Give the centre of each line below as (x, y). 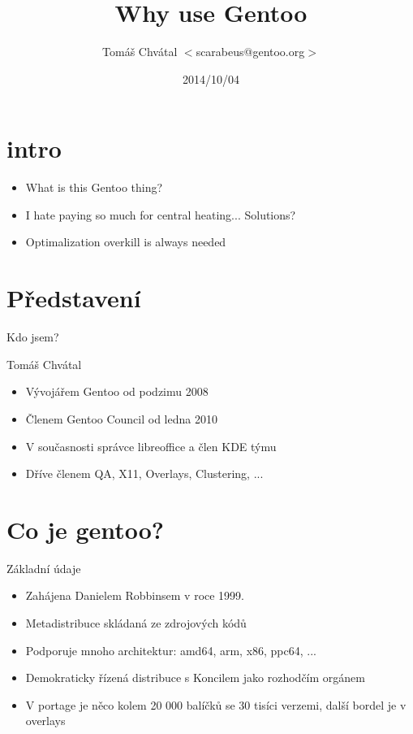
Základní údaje (44, 568)
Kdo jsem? (33, 337)
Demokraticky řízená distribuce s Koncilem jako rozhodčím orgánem (195, 678)
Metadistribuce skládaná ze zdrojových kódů (136, 623)
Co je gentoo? (86, 529)
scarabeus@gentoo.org (250, 52)
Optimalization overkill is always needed (126, 242)
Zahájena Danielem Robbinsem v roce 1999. (135, 595)
